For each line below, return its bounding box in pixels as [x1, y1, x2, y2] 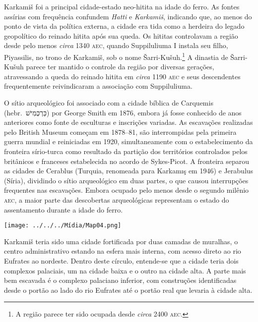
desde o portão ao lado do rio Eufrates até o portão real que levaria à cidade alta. [4, 284, 253, 295]
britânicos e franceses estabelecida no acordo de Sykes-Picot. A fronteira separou [4, 156, 249, 166]
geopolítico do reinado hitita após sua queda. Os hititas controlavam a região [4, 30, 238, 41]
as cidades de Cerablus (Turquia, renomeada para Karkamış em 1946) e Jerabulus [4, 165, 254, 176]
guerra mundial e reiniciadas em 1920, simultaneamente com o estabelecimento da [4, 136, 253, 147]
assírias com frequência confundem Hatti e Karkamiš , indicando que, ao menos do [4, 11, 252, 21]
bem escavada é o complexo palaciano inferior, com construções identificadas [4, 275, 237, 285]
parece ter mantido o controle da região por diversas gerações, [26, 61, 214, 72]
